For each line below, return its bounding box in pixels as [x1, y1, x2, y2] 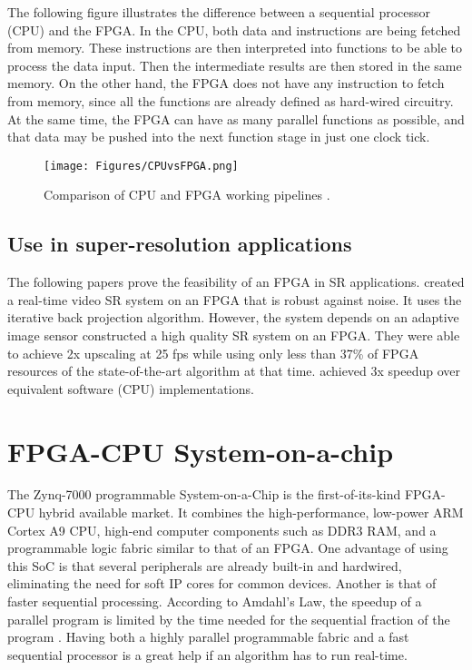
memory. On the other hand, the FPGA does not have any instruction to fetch [7, 74, 445, 93]
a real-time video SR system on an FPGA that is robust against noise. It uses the [7, 290, 462, 309]
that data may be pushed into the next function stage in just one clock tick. [7, 127, 430, 146]
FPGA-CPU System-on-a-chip [7, 432, 394, 469]
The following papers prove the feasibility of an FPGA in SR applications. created [7, 272, 465, 291]
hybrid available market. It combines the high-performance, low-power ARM [38, 503, 464, 522]
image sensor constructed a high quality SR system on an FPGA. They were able [7, 325, 460, 344]
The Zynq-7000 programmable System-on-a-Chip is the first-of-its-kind [7, 485, 401, 504]
